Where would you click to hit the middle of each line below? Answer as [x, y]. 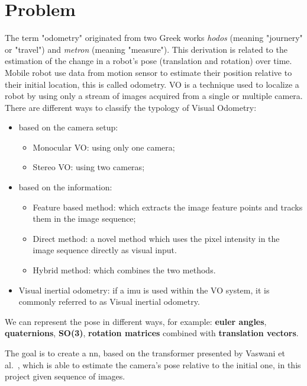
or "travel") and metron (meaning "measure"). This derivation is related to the [146, 49]
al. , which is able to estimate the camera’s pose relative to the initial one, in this [153, 364]
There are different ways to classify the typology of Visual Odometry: [131, 107]
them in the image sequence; [84, 218]
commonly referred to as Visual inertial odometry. [109, 302]
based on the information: [65, 187]
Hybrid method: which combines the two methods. [124, 270]
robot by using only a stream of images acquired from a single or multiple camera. [154, 96]
